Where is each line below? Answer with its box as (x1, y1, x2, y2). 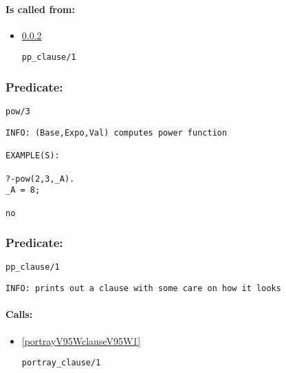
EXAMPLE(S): (5, 151, 60, 161)
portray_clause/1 (21, 358, 101, 368)
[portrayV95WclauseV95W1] (21, 333, 141, 348)
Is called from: (5, 1, 75, 16)
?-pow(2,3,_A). (5, 173, 75, 184)
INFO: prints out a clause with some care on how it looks (5, 284, 281, 294)
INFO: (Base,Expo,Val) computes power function (5, 127, 228, 138)
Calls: (5, 307, 33, 321)
